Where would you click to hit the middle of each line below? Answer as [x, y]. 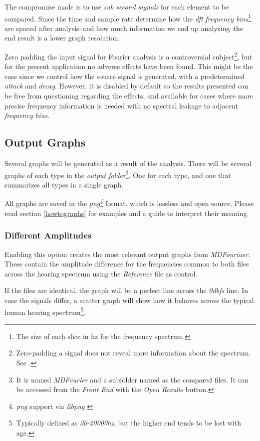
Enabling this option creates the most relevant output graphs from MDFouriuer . [128, 254]
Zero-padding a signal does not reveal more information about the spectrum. [133, 353]
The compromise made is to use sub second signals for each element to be [117, 6]
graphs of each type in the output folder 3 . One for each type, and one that [118, 174]
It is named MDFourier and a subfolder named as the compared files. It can [132, 379]
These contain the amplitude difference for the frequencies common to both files [127, 264]
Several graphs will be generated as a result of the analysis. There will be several [128, 163]
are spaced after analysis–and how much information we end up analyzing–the [124, 28]
